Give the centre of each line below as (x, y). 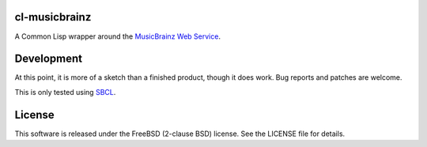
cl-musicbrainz (53, 17)
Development (49, 59)
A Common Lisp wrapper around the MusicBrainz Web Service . (118, 36)
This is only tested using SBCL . (65, 92)
